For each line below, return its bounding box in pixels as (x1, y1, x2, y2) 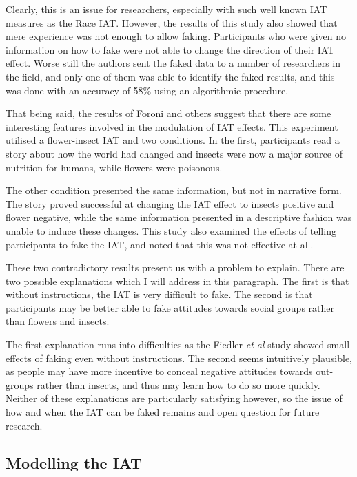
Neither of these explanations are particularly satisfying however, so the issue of (6, 391, 343, 405)
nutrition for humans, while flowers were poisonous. (6, 160, 223, 174)
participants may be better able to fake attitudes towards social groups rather (6, 300, 335, 315)
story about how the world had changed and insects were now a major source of (6, 146, 343, 160)
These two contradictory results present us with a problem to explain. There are (6, 260, 345, 275)
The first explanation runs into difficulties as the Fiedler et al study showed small (6, 337, 350, 352)
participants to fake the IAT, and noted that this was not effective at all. (6, 237, 314, 251)
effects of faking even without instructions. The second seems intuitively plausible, (6, 350, 353, 365)
